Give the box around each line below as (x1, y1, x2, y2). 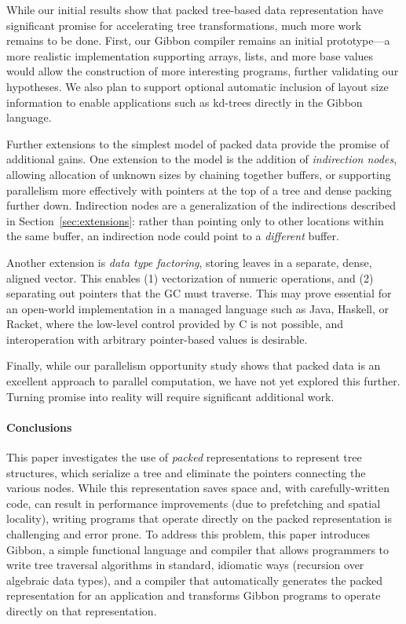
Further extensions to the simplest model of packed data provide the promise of (6, 135, 390, 151)
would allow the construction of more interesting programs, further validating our (6, 63, 399, 79)
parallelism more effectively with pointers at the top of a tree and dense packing (6, 181, 392, 198)
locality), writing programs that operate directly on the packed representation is (6, 510, 392, 527)
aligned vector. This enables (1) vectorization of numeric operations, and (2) (6, 269, 374, 286)
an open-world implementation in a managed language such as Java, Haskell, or (6, 300, 389, 316)
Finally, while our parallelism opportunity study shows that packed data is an (6, 357, 381, 374)
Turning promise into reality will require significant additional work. (6, 388, 335, 404)
